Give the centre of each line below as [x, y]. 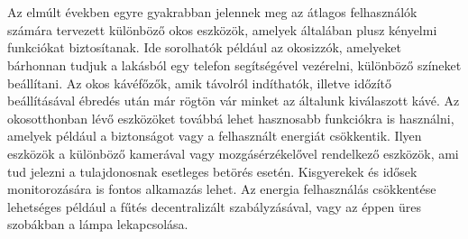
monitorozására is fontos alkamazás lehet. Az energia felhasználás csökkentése [222, 189]
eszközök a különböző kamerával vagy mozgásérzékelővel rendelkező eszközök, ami [233, 153]
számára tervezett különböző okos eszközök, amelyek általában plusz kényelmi [222, 29]
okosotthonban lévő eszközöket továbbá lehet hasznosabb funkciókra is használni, [231, 118]
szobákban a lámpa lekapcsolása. [98, 224]
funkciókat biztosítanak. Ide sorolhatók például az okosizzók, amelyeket [204, 47]
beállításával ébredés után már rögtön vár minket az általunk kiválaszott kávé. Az [234, 101]
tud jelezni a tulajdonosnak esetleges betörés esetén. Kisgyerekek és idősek [212, 171]
